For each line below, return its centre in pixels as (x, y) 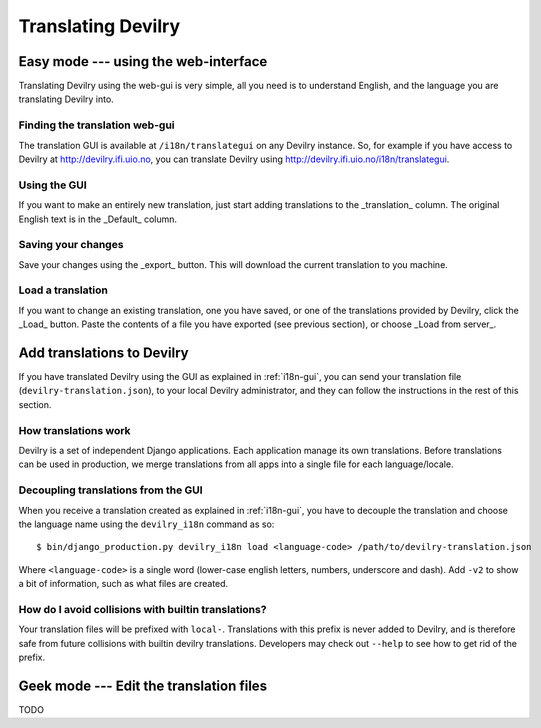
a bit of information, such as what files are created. (123, 584)
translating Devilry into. (66, 99)
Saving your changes (71, 245)
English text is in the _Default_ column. (98, 219)
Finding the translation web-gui (96, 125)
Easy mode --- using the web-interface (143, 61)
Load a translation (63, 290)
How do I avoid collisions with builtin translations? (142, 609)
